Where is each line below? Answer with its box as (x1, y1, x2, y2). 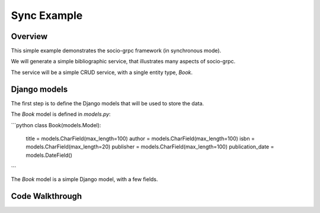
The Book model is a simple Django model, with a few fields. (11, 176, 158, 183)
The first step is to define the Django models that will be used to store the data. (11, 99, 204, 106)
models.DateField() (25, 151, 72, 159)
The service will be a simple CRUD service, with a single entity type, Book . (11, 69, 193, 76)
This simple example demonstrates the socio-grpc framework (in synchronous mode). (11, 47, 222, 54)
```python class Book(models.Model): (11, 121, 101, 128)
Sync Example (11, 9, 83, 22)
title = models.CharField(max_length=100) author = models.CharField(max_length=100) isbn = (25, 135, 255, 142)
